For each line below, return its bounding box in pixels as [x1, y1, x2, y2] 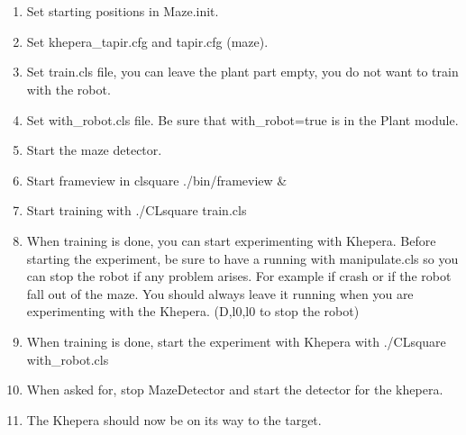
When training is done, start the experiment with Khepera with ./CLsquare [26, 331, 446, 350]
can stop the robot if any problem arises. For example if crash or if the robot [26, 267, 452, 285]
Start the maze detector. [26, 140, 162, 159]
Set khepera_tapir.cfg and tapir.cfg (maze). [26, 32, 269, 50]
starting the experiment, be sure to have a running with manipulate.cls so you [26, 249, 459, 267]
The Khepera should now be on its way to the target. [26, 410, 322, 429]
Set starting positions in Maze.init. [26, 2, 219, 21]
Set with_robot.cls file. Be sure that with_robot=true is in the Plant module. [26, 110, 459, 129]
